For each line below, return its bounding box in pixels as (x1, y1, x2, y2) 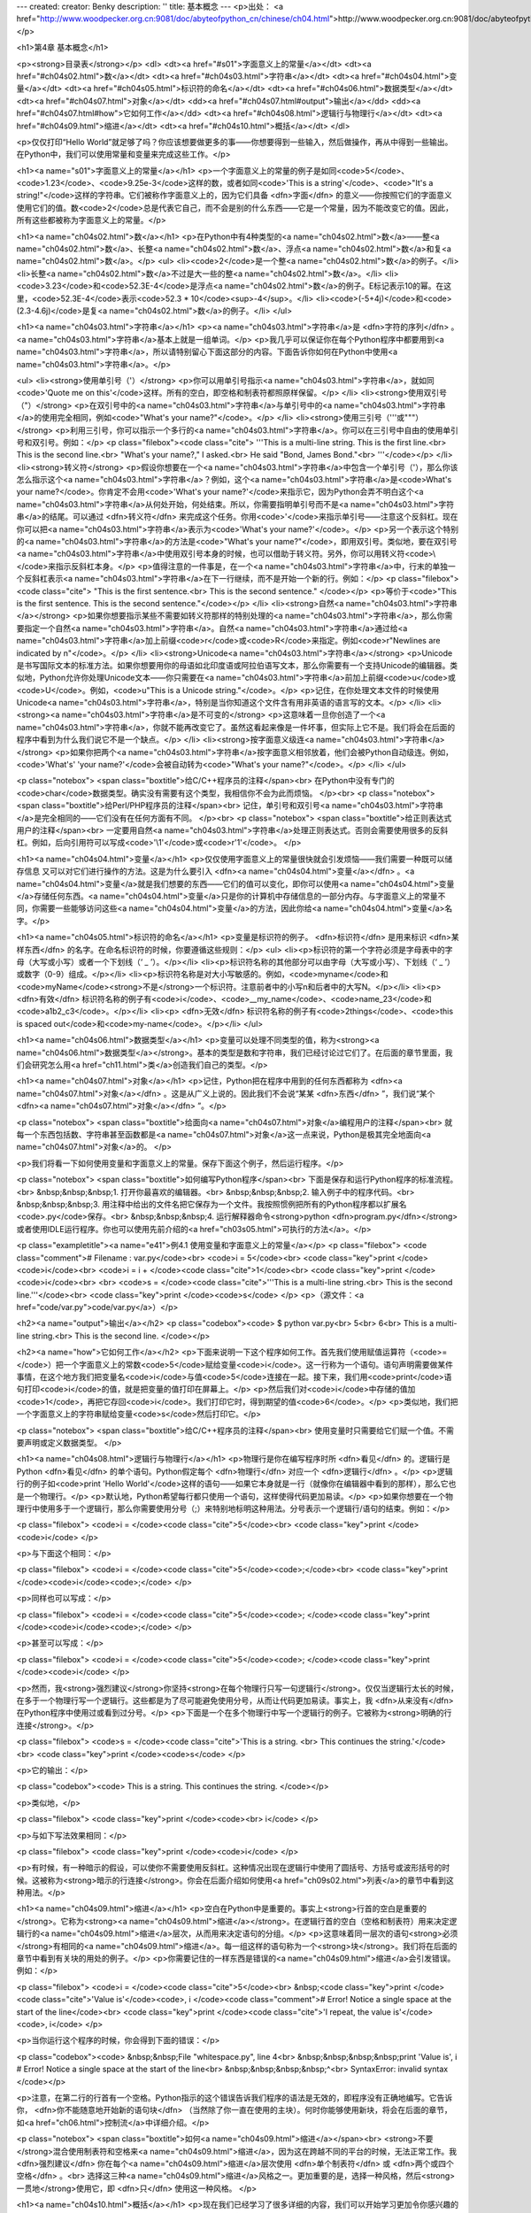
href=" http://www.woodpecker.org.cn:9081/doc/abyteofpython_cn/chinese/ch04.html (16, 13, 330, 24)
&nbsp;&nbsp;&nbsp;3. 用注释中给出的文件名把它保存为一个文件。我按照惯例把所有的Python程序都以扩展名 (16, 1199, 407, 1209)
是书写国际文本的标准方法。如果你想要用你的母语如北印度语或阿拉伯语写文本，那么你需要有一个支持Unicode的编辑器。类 (16, 659, 458, 670)
